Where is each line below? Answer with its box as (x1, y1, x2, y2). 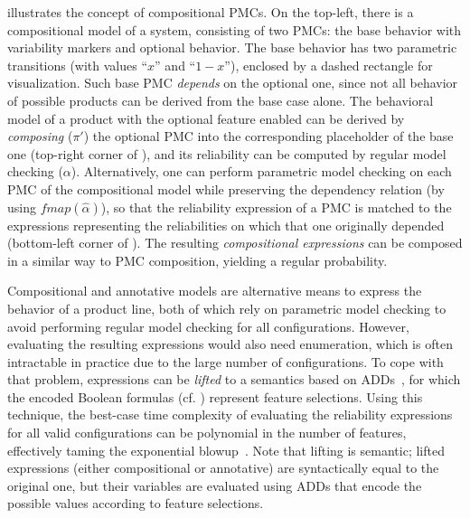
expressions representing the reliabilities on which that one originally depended (7, 215, 445, 234)
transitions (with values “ (7, 55, 148, 74)
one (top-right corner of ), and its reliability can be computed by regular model (7, 144, 446, 163)
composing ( (7, 127, 73, 146)
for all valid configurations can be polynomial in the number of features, (7, 423, 407, 442)
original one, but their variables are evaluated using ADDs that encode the (7, 476, 422, 494)
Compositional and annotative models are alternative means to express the (7, 281, 422, 300)
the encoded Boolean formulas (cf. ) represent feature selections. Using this (7, 387, 423, 406)
